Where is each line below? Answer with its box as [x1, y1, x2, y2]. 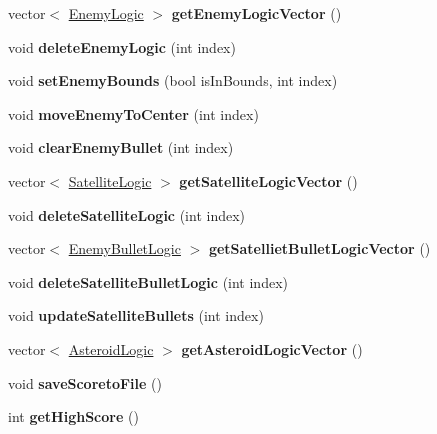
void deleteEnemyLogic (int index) [8, 36, 236, 57]
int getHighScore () [8, 406, 139, 427]
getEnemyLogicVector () [171, 3, 342, 23]
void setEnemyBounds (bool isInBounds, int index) [8, 70, 338, 91]
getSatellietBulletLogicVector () [208, 238, 431, 259]
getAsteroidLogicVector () [181, 338, 363, 359]
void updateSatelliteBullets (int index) [8, 305, 264, 326]
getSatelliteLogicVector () [179, 170, 358, 191]
